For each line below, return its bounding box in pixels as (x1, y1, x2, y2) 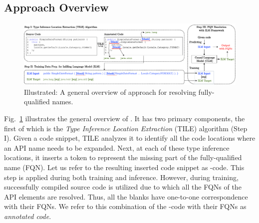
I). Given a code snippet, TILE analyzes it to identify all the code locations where (4, 133, 256, 143)
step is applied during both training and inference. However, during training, (4, 172, 239, 182)
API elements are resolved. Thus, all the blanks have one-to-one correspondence (4, 191, 248, 202)
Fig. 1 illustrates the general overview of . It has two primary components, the (4, 113, 245, 123)
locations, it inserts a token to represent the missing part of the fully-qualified (4, 152, 242, 163)
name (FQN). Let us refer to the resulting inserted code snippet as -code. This (4, 162, 245, 172)
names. (52, 96, 73, 107)
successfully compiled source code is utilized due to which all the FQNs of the (4, 182, 242, 192)
